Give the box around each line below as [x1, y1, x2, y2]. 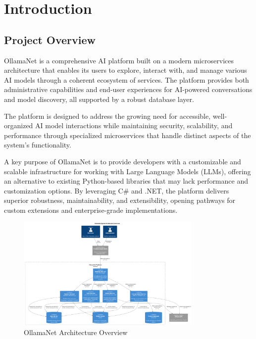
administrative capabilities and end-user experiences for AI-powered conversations [4, 84, 253, 95]
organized [4, 120, 33, 131]
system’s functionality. [4, 140, 71, 150]
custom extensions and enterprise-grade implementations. [4, 204, 178, 215]
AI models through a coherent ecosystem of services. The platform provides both [4, 74, 249, 85]
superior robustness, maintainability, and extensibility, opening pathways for [4, 195, 235, 205]
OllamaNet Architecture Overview [24, 327, 128, 338]
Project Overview [4, 32, 96, 47]
